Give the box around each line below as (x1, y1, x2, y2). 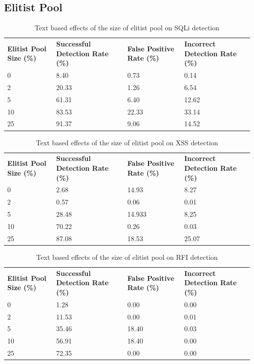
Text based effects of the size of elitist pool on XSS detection (36, 137, 218, 147)
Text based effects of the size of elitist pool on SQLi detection (34, 23, 220, 33)
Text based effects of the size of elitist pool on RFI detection (36, 251, 218, 262)
